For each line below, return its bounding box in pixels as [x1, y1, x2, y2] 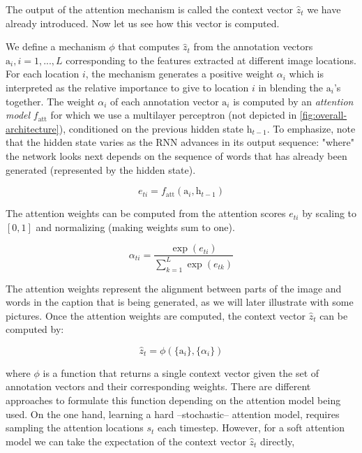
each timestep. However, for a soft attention [157, 420, 345, 435]
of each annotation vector [110, 94, 219, 108]
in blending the [258, 80, 324, 94]
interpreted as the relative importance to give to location [6, 80, 249, 94]
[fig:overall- [299, 107, 347, 122]
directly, [260, 433, 295, 448]
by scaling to [302, 206, 357, 221]
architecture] [6, 121, 59, 135]
